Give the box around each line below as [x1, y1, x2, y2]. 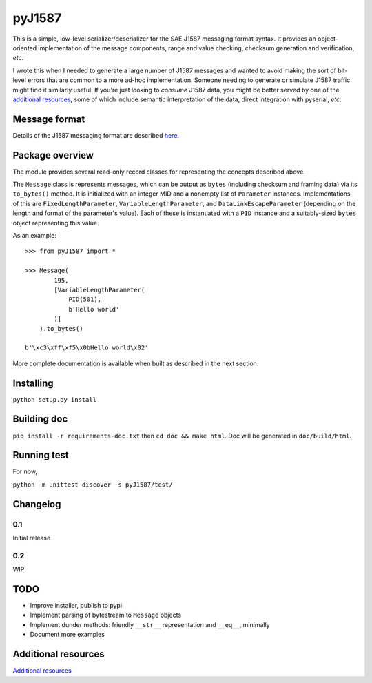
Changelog [12, 498, 61, 510]
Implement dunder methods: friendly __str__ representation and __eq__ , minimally [30, 620, 270, 629]
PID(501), [68, 296, 102, 303]
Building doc [12, 414, 68, 425]
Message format [12, 113, 85, 125]
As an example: [12, 232, 56, 240]
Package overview [12, 149, 94, 161]
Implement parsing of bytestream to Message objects [30, 611, 182, 620]
